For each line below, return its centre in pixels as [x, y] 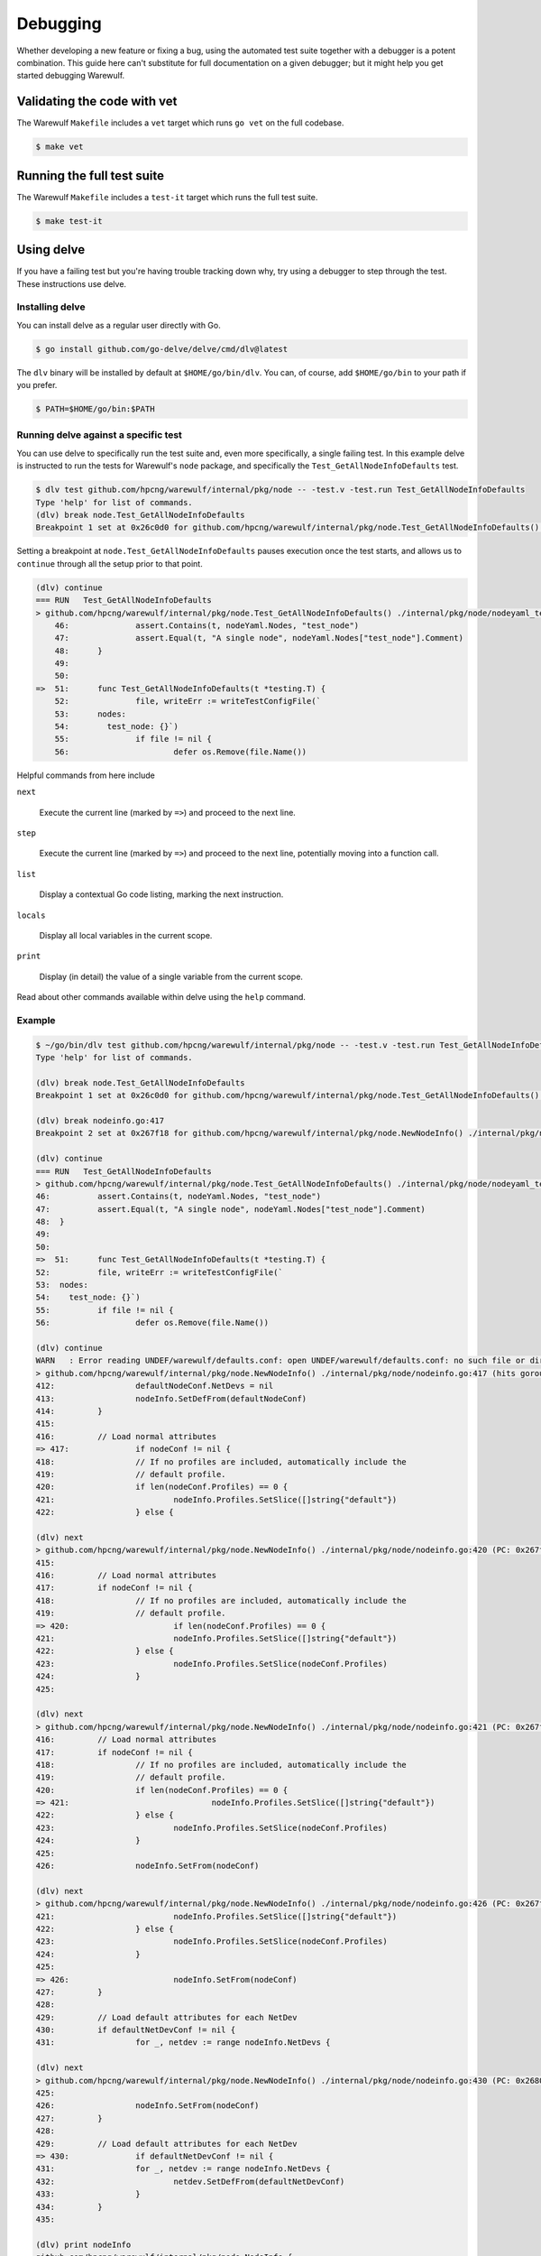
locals [31, 915]
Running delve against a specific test [99, 435]
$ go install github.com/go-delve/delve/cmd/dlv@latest [162, 349]
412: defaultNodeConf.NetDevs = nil [155, 1386]
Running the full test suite [91, 176]
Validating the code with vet [97, 102]
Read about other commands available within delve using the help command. [161, 997]
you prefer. [37, 385]
